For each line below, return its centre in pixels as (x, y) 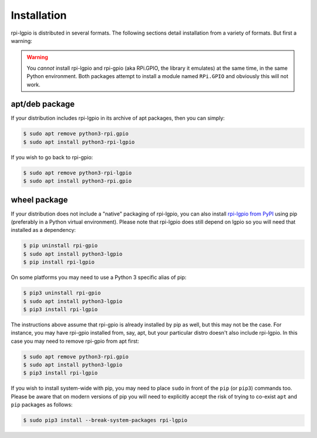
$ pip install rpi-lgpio (59, 262)
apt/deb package (43, 104)
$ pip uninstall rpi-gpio (60, 246)
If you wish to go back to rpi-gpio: (52, 157)
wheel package (39, 200)
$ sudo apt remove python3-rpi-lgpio (77, 173)
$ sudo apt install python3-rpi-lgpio (79, 142)
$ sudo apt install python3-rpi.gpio (77, 181)
